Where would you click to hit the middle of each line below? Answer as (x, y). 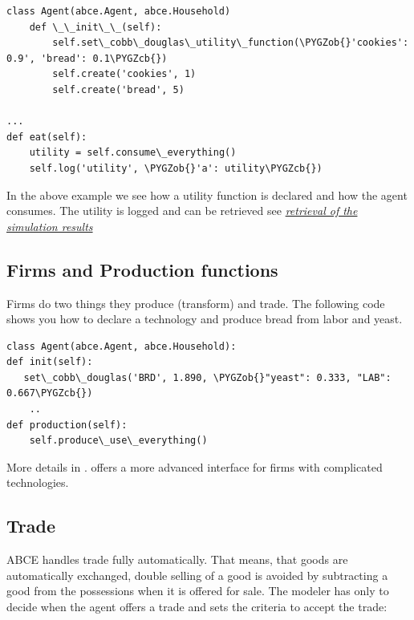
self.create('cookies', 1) (124, 74)
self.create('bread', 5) (118, 89)
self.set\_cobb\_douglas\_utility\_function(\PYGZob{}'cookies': (231, 43)
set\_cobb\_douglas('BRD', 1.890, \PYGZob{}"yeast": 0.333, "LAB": (207, 377)
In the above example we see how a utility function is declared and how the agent (207, 195)
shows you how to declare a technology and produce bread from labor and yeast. (205, 319)
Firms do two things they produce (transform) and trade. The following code (196, 303)
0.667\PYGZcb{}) (50, 393)
